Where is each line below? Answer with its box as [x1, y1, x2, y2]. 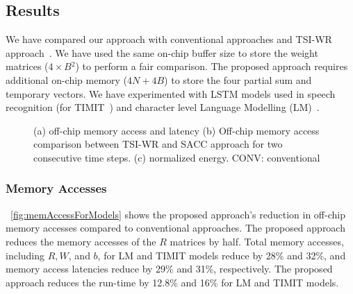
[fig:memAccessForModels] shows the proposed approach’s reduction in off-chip [10, 207, 345, 221]
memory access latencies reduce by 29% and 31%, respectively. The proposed [6, 261, 333, 276]
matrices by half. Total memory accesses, [170, 234, 344, 248]
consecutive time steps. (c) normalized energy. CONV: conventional [33, 150, 320, 164]
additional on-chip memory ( [6, 72, 128, 87]
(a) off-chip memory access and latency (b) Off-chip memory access [33, 123, 320, 137]
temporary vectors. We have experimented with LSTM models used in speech [6, 86, 336, 101]
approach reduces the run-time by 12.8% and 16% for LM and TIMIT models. [6, 275, 339, 289]
